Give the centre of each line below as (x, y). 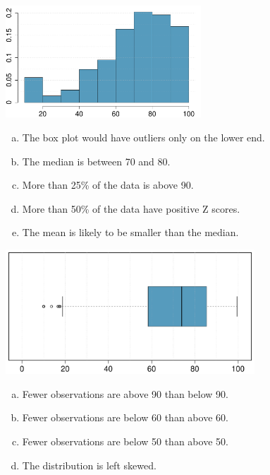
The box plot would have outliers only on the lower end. (143, 137)
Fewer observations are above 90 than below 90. (125, 393)
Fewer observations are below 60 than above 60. (125, 417)
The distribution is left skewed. (89, 465)
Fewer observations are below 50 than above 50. (125, 441)
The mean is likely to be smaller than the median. (130, 232)
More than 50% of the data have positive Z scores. (131, 208)
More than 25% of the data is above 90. (108, 185)
